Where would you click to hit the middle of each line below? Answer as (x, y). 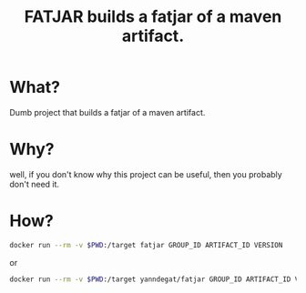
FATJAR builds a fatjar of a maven (153, 17)
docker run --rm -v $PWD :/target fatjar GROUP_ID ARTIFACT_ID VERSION (146, 245)
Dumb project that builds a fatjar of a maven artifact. (107, 112)
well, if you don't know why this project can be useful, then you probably (146, 174)
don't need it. (35, 184)
